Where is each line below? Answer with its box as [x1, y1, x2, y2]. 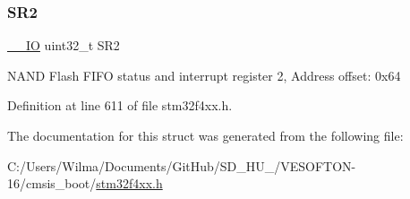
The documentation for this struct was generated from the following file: [7, 126, 404, 144]
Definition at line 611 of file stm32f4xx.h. [7, 96, 233, 115]
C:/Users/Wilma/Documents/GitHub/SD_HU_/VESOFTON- [7, 156, 356, 175]
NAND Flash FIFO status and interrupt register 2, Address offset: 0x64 [7, 65, 401, 84]
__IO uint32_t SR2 [7, 36, 120, 55]
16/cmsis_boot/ [7, 174, 97, 193]
